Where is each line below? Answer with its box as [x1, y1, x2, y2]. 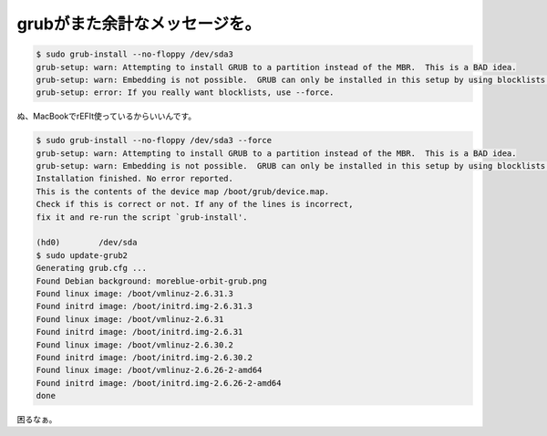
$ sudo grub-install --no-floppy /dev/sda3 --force [36, 135, 273, 146]
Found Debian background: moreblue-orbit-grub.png [36, 275, 268, 286]
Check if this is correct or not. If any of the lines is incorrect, [36, 199, 354, 210]
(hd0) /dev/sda [36, 237, 138, 248]
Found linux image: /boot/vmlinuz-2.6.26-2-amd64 [36, 365, 263, 376]
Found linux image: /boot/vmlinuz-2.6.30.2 [36, 339, 234, 350]
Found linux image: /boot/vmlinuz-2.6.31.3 [36, 288, 234, 298]
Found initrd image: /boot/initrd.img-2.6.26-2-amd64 [36, 378, 282, 388]
